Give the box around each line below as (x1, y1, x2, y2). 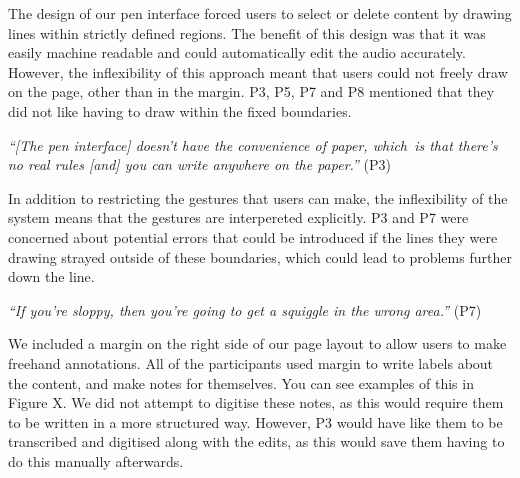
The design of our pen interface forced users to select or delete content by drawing (8, 3, 512, 23)
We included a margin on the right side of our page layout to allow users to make (8, 333, 507, 354)
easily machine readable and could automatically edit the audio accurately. (8, 42, 466, 63)
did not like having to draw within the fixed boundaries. (8, 100, 352, 121)
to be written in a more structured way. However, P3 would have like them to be (8, 411, 503, 432)
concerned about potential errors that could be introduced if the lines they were (8, 226, 498, 247)
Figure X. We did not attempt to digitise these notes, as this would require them (8, 392, 504, 413)
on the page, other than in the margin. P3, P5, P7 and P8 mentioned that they (8, 81, 495, 102)
